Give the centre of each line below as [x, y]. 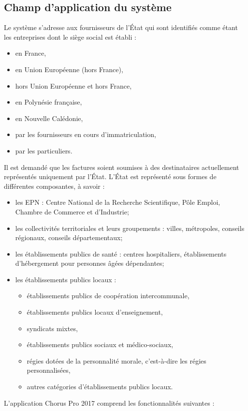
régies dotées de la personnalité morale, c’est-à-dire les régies [117, 360]
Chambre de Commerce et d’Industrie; [72, 211]
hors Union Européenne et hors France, [73, 85]
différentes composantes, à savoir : [54, 186]
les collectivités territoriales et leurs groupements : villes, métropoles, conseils [130, 228]
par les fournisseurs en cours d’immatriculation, [86, 134]
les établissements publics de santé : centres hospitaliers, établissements [121, 253]
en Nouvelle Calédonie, [49, 118]
